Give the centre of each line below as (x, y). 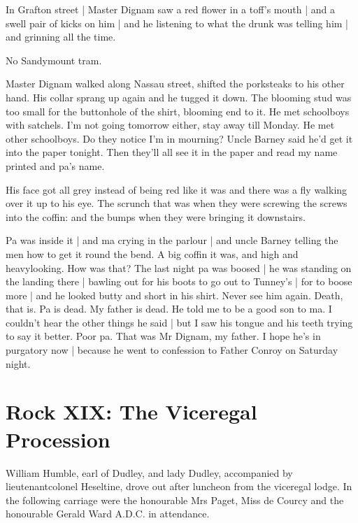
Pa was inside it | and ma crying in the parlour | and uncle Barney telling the (172, 240)
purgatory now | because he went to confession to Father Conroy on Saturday (172, 350)
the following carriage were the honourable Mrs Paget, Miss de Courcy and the (175, 500)
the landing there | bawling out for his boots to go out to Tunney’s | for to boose (179, 281)
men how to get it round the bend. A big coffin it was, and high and (152, 253)
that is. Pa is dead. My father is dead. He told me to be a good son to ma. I (169, 309)
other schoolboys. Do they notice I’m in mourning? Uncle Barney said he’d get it (179, 138)
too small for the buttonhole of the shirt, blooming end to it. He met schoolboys (178, 111)
